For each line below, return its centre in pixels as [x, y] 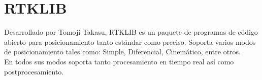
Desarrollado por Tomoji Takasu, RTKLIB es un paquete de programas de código [131, 32]
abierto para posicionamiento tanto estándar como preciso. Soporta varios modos [130, 42]
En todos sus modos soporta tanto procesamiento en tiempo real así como [119, 61]
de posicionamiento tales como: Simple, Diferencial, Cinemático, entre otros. [123, 52]
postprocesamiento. [34, 71]
